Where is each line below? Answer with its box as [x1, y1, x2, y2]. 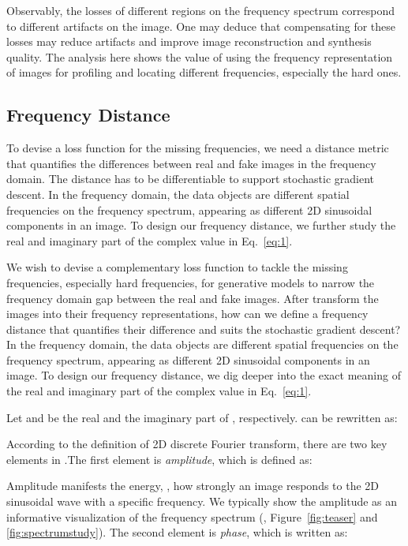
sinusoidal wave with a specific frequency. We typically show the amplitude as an [6, 493, 398, 510]
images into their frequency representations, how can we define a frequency [6, 305, 369, 322]
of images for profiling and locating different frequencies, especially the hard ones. [6, 64, 402, 80]
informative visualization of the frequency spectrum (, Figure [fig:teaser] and [6, 508, 378, 525]
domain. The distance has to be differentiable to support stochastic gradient [6, 170, 375, 187]
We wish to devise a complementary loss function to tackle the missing [6, 259, 348, 275]
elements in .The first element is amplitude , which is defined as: [6, 451, 313, 467]
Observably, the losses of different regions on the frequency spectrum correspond [6, 2, 395, 18]
